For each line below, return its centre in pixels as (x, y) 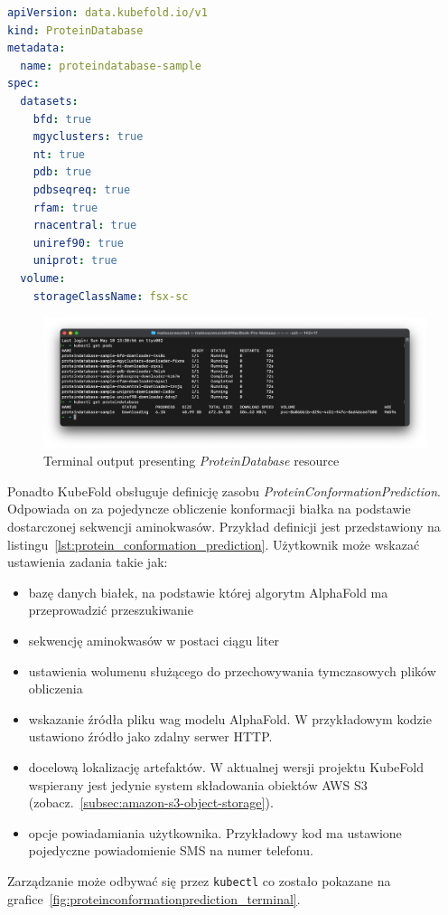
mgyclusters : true (88, 137)
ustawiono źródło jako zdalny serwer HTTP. (150, 736)
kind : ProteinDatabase (75, 30)
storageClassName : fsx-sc (111, 296)
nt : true (59, 154)
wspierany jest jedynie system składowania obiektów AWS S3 (198, 784)
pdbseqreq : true (82, 189)
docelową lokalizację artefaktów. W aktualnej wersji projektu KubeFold (226, 766)
